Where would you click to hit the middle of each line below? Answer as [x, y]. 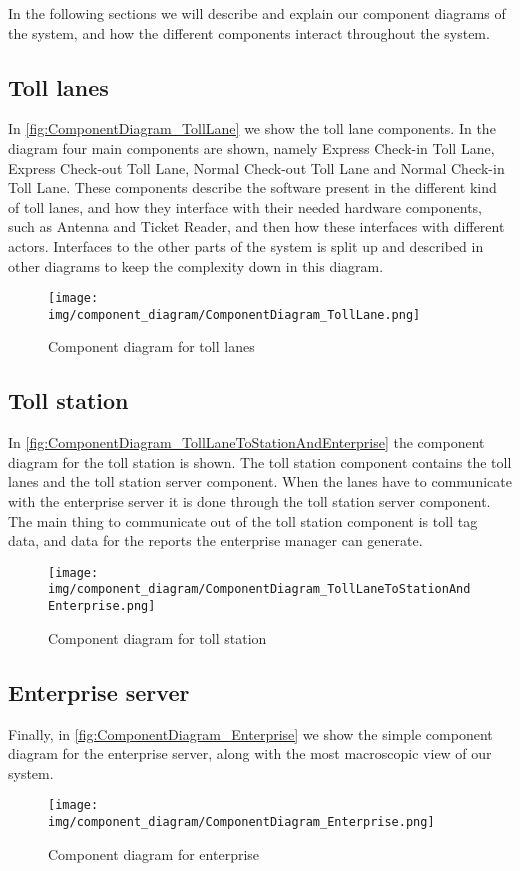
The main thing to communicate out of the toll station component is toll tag [243, 520]
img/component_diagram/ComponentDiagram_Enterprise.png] [241, 822]
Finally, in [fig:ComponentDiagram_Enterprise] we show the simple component [250, 733]
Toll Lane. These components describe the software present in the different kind [252, 187]
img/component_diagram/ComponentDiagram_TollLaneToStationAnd [259, 589]
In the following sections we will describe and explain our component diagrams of [257, 13]
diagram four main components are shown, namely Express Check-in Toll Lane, [251, 147]
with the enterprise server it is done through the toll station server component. [249, 501]
